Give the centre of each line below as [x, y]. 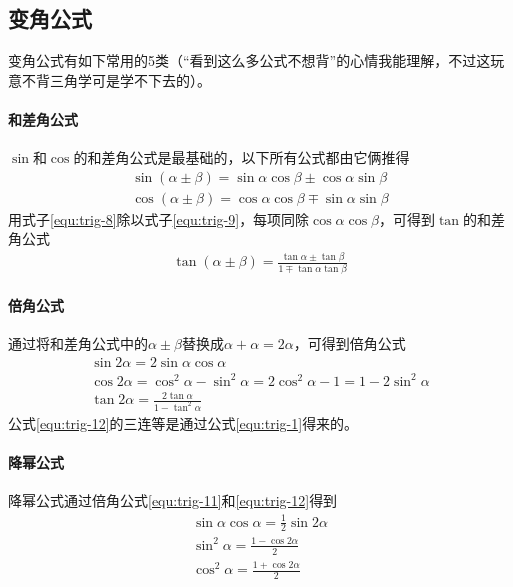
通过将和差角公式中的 [78, 343]
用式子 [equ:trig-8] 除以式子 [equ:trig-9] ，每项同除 [159, 218]
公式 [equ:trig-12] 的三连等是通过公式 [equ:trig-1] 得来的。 [183, 423]
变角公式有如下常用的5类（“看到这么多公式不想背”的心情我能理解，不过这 [249, 60]
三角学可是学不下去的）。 [130, 79]
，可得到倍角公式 [349, 343]
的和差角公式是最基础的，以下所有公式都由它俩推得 [241, 157]
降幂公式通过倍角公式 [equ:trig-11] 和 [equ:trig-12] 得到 [173, 500]
